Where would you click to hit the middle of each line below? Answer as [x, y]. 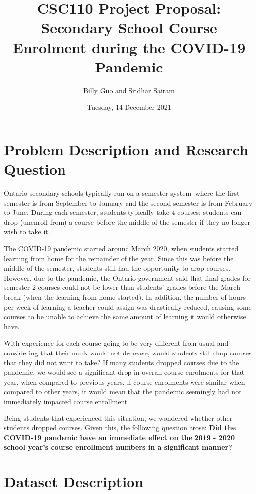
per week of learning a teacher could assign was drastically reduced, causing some [128, 307]
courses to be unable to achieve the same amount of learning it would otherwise [125, 317]
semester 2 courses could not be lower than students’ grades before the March [122, 287]
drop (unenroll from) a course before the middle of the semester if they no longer [127, 222]
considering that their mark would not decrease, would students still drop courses [128, 352]
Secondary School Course [129, 28]
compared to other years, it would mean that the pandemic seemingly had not [123, 391]
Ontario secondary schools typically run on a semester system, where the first [122, 193]
